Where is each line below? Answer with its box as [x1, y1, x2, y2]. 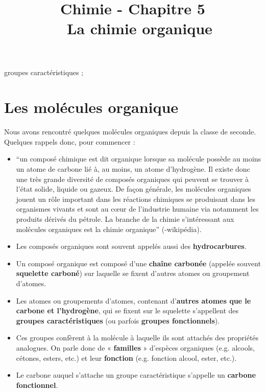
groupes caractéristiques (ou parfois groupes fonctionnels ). [16, 315, 220, 326]
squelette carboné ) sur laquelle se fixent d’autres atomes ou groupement [16, 268, 250, 279]
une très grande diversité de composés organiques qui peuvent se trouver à [16, 173, 249, 184]
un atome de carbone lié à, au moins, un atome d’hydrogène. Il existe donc [16, 164, 250, 174]
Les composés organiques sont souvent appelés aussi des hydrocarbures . [16, 241, 247, 251]
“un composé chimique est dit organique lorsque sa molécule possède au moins [16, 153, 261, 164]
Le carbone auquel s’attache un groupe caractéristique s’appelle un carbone [16, 370, 256, 380]
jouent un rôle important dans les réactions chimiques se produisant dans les [16, 193, 256, 204]
